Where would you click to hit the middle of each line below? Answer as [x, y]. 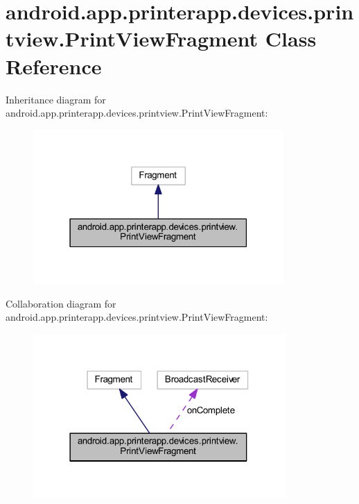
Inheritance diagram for [56, 99]
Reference [54, 66]
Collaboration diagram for [61, 303]
